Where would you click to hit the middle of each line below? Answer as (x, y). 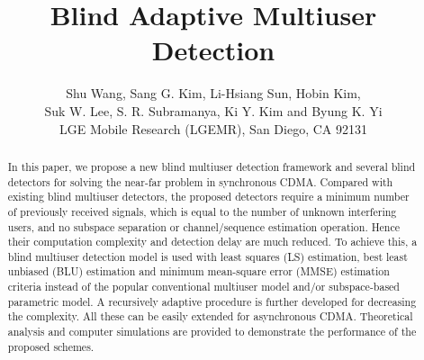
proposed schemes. (51, 346)
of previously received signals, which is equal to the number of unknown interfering (202, 211)
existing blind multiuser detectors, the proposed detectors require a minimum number (208, 197)
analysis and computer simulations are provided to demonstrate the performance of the (212, 332)
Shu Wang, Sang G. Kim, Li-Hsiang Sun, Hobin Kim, (213, 93)
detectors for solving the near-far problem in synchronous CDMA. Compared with (200, 181)
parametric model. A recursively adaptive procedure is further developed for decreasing (212, 301)
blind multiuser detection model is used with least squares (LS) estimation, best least (207, 256)
